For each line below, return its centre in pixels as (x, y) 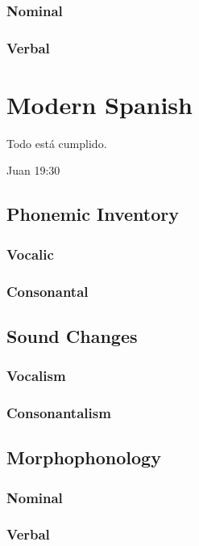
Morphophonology (84, 457)
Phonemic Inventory (93, 214)
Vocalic (30, 254)
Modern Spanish (99, 104)
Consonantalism (59, 413)
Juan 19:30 (33, 170)
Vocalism (36, 376)
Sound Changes (72, 335)
